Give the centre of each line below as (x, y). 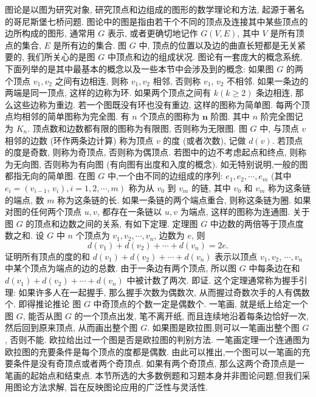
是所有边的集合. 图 (90, 45)
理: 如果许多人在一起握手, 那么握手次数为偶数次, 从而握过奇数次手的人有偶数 (157, 292)
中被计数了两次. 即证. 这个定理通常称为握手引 (217, 280)
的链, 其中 (211, 187)
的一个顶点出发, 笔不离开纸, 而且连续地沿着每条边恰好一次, (191, 315)
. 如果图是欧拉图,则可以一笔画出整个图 (223, 327)
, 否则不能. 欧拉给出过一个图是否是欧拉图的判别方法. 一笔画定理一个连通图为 (157, 340)
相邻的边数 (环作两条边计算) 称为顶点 (79, 140)
